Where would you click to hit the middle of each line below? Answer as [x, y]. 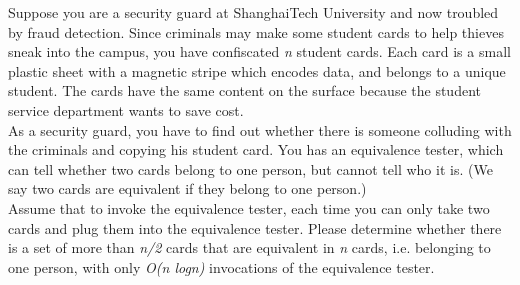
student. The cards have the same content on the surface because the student [244, 90]
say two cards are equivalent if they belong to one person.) [187, 188]
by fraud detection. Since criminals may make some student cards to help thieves [256, 31]
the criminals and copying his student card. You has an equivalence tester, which [256, 149]
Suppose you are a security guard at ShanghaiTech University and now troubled [253, 12]
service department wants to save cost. [126, 109]
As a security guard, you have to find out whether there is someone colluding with [260, 129]
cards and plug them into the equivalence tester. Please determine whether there [255, 227]
